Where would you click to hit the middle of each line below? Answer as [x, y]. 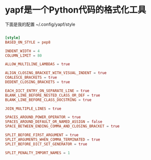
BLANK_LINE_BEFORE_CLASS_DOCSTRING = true [48, 100]
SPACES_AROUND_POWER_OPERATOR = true [43, 117]
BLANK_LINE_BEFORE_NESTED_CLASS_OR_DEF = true [53, 95]
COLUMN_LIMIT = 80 [23, 56]
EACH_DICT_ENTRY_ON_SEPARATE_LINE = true [47, 91]
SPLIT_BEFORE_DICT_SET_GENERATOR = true [46, 144]
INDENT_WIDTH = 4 [22, 51]
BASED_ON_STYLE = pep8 [28, 42]
